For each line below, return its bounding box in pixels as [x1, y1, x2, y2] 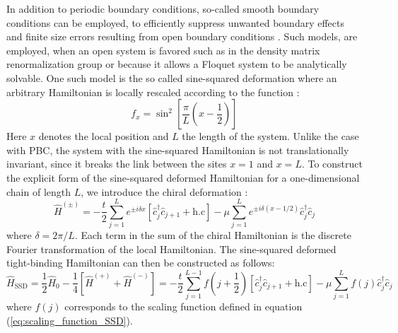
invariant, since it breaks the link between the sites [6, 156, 227, 171]
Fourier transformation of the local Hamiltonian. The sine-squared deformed [6, 241, 336, 256]
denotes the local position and [38, 129, 169, 144]
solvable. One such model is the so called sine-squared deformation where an [6, 70, 337, 85]
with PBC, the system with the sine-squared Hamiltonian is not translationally [6, 142, 349, 157]
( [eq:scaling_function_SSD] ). [6, 312, 133, 327]
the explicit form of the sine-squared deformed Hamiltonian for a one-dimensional [6, 170, 360, 185]
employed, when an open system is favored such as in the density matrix [6, 42, 320, 57]
